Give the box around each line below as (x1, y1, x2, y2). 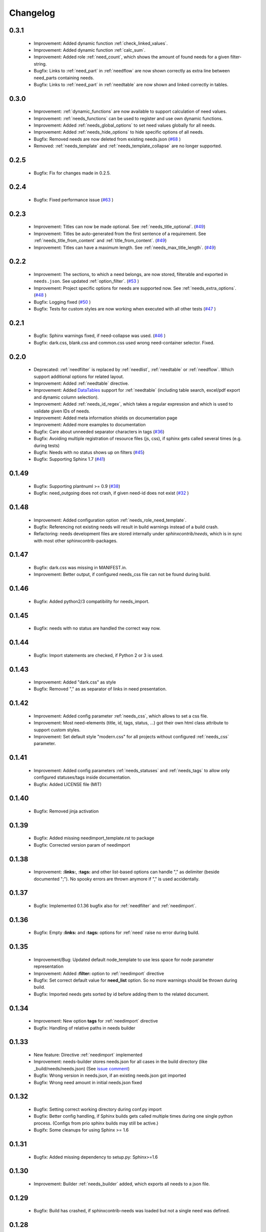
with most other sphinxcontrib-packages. (33, 538, 118, 544)
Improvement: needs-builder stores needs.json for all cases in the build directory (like (33, 1059, 208, 1064)
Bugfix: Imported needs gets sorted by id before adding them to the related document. (33, 991, 209, 997)
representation (33, 963, 64, 969)
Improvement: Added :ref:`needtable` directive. (33, 380, 129, 386)
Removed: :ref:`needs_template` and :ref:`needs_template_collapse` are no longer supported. (33, 143, 222, 149)
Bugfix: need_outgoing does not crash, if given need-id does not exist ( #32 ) (33, 490, 189, 496)
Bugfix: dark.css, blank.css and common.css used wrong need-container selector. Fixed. (33, 340, 214, 345)
